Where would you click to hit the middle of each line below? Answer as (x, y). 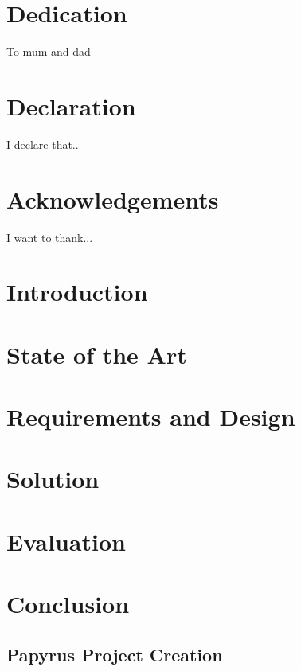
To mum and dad (49, 51)
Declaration (71, 105)
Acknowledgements (113, 199)
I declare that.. (43, 144)
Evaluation (66, 541)
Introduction (77, 292)
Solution (53, 479)
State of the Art (97, 354)
